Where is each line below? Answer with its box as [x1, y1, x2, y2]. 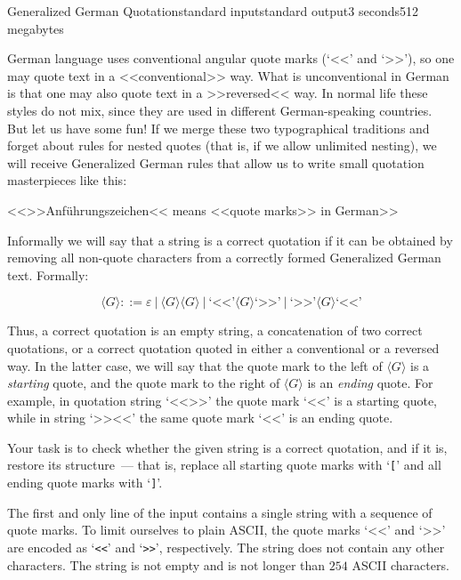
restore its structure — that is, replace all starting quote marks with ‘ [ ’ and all [7, 455, 441, 474]
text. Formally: [7, 265, 89, 284]
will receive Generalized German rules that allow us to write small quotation [7, 153, 425, 172]
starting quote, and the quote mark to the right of [7, 374, 280, 392]
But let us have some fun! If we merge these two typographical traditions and [7, 118, 430, 137]
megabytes [7, 19, 64, 37]
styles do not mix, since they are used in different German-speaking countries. [7, 101, 433, 119]
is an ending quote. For [307, 374, 433, 392]
